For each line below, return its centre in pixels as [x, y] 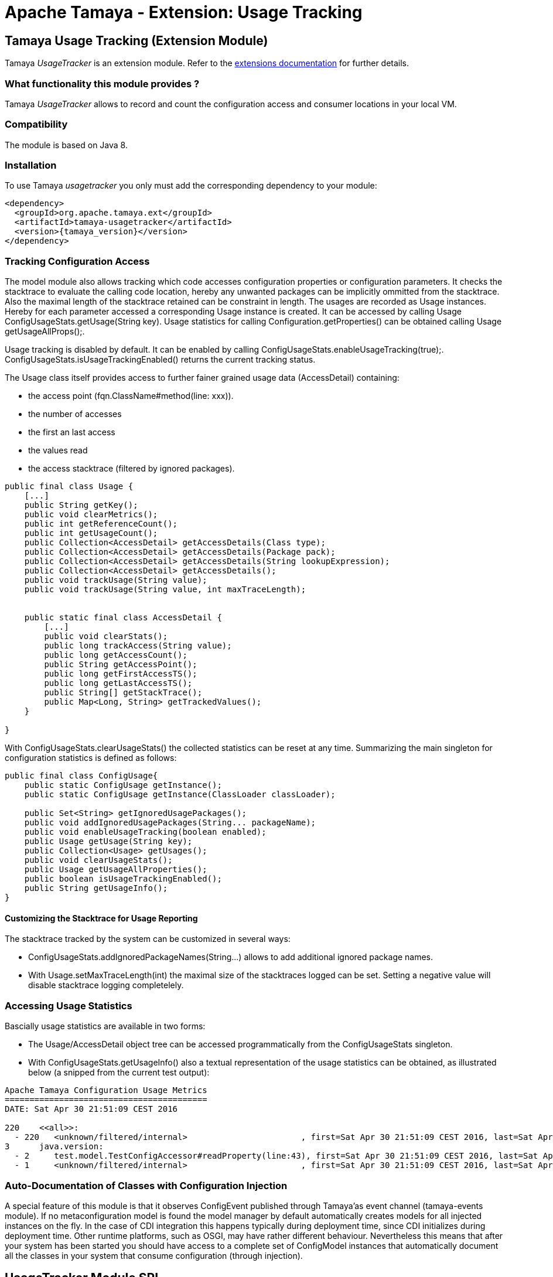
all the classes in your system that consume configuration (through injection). [154, 1255]
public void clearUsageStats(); [98, 860]
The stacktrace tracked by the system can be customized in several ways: [148, 939]
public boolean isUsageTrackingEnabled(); [123, 879]
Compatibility [36, 124]
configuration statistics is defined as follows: [91, 758]
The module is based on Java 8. [66, 145]
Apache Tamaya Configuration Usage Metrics [106, 1090]
